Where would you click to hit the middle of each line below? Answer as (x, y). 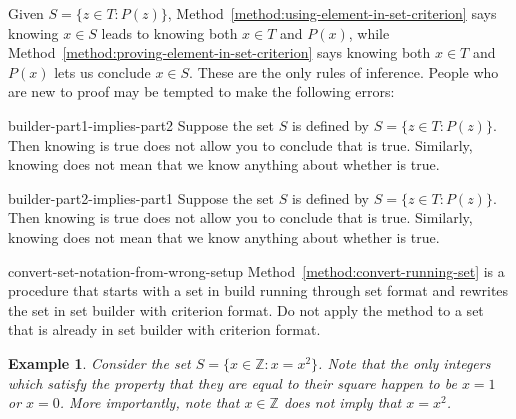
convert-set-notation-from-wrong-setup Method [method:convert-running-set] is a (256, 270)
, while (369, 32)
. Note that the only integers (404, 362)
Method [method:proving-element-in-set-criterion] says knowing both (219, 52)
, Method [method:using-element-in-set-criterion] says (332, 13)
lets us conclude (102, 71)
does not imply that (342, 402)
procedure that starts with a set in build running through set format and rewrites (258, 290)
